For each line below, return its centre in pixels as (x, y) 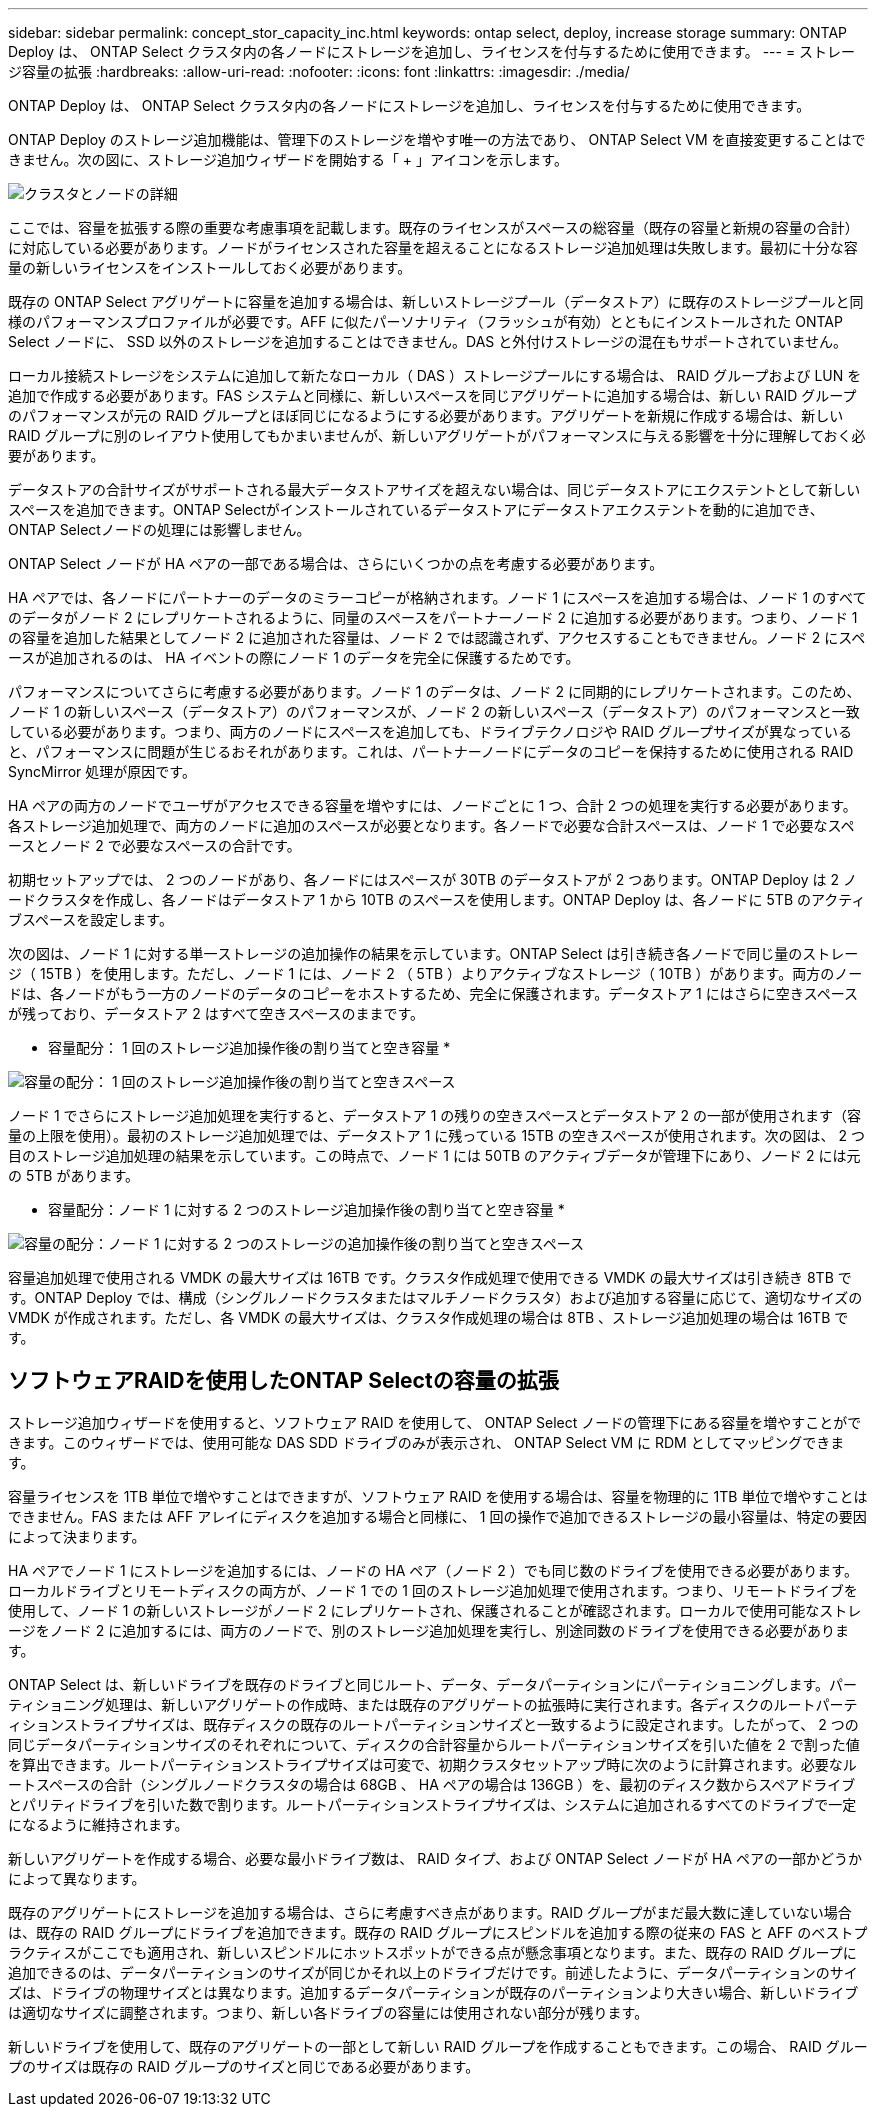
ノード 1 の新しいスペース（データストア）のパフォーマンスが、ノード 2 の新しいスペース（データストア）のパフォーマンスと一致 (434, 711)
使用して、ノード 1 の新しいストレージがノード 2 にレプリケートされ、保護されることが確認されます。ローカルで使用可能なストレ (435, 1610)
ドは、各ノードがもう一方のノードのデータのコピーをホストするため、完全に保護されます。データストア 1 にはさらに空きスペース (433, 993)
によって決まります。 (77, 1536)
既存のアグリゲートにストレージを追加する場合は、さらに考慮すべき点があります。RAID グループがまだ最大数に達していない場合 (430, 1912)
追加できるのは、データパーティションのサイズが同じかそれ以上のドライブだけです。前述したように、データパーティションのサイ (433, 1972)
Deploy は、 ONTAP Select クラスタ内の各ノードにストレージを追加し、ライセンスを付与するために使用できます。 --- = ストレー (432, 51)
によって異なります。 (77, 1878)
